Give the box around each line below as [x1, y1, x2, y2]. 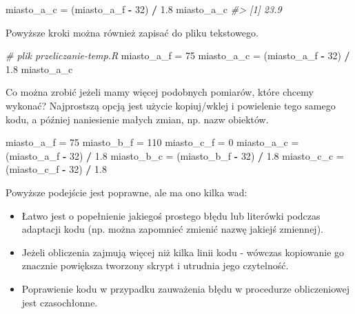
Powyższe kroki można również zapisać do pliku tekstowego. [6, 25, 258, 39]
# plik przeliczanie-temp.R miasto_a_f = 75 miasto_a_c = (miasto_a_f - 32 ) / [6, 48, 350, 63]
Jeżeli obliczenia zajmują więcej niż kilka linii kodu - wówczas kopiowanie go [21, 244, 345, 259]
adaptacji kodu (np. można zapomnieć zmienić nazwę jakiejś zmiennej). [21, 222, 323, 236]
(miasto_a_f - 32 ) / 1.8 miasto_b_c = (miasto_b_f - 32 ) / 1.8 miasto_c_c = [6, 148, 344, 163]
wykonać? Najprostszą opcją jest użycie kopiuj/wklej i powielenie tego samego [6, 98, 336, 112]
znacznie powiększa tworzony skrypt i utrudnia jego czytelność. [21, 258, 289, 273]
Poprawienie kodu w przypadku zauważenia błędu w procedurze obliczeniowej [21, 281, 350, 295]
